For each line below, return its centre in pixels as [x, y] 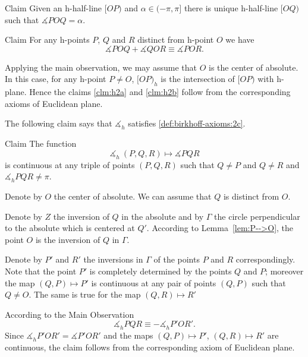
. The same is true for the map [85, 294]
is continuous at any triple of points [70, 164]
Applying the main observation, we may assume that [101, 67]
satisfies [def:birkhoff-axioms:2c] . [187, 123]
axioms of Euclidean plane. [54, 103]
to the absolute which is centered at [70, 228]
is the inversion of [68, 239]
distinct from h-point [176, 40]
